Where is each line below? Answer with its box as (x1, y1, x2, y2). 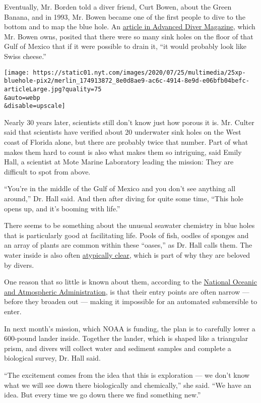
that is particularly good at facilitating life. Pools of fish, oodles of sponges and (4, 229, 249, 240)
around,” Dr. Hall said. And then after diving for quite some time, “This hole (4, 193, 243, 203)
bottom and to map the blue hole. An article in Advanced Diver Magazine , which (4, 21, 255, 32)
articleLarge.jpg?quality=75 (4, 85, 102, 93)
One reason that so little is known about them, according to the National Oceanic (4, 276, 257, 287)
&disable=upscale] (4, 102, 66, 110)
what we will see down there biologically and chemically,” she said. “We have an (4, 379, 251, 390)
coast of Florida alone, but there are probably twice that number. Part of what (4, 137, 248, 147)
